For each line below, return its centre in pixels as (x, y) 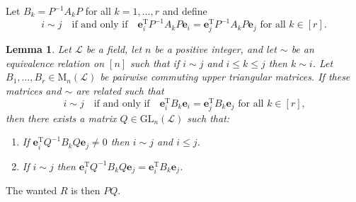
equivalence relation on (55, 63)
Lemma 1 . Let (39, 49)
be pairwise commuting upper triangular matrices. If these (225, 77)
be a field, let (114, 49)
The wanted (31, 190)
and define (185, 11)
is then (86, 190)
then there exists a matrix (61, 118)
